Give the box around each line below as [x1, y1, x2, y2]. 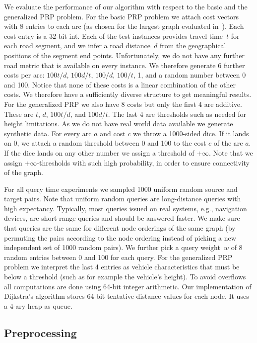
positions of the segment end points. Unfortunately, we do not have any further [4, 50, 245, 60]
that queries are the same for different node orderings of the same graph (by [4, 223, 236, 233]
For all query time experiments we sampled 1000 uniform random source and [4, 183, 238, 194]
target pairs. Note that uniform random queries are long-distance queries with [4, 193, 241, 204]
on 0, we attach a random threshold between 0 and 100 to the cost [4, 138, 206, 148]
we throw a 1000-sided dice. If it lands [133, 128, 249, 138]
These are [4, 108, 34, 119]
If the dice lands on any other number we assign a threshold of [4, 147, 194, 158]
